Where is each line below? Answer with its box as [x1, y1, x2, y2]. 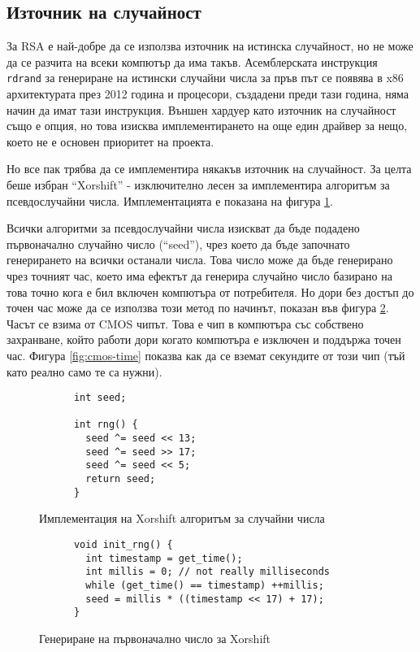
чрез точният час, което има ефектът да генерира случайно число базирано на [6, 267, 392, 284]
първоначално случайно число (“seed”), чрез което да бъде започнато [6, 235, 350, 252]
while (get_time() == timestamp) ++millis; [85, 579, 324, 591]
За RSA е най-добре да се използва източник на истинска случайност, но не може [6, 37, 414, 54]
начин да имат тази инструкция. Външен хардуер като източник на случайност [6, 101, 396, 118]
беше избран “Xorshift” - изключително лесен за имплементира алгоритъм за [6, 176, 390, 193]
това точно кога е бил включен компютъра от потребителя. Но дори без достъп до [6, 283, 414, 300]
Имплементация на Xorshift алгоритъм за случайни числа [39, 510, 325, 527]
